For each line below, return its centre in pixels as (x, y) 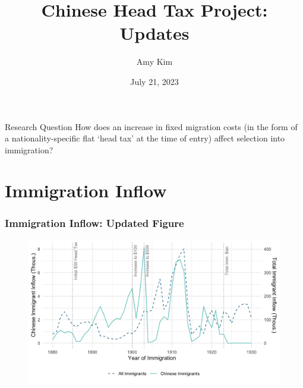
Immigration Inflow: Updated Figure (94, 223)
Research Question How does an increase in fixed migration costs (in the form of (151, 126)
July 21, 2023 (154, 81)
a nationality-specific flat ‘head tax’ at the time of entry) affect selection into (145, 138)
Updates (154, 33)
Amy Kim (154, 61)
